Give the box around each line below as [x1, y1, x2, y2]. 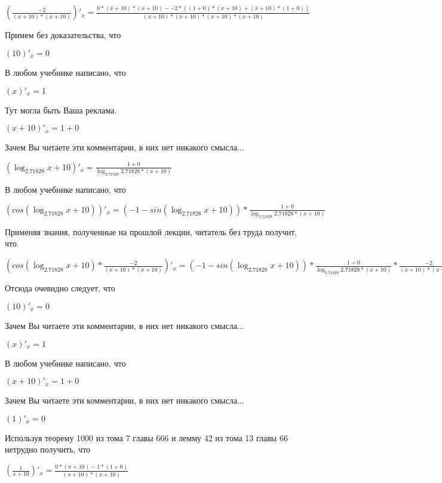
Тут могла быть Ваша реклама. [5, 103, 117, 116]
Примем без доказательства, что [5, 29, 121, 41]
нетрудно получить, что [5, 443, 91, 456]
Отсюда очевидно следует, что [5, 282, 115, 294]
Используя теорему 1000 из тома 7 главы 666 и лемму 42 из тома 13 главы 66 [5, 431, 288, 444]
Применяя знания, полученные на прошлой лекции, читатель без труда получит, [5, 225, 297, 238]
